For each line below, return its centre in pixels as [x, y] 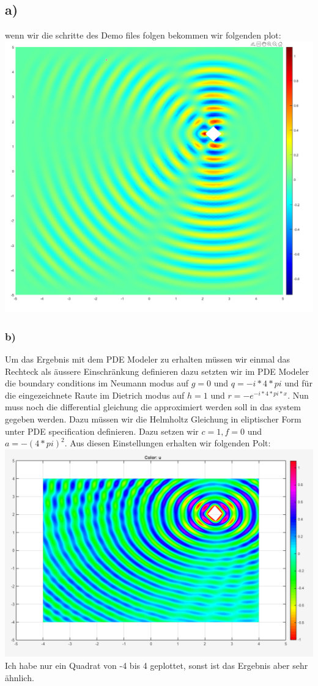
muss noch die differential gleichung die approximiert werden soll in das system [153, 407]
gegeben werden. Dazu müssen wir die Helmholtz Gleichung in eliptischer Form [153, 419]
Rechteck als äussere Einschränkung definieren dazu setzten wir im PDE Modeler [157, 371]
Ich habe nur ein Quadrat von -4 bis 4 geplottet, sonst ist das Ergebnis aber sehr [157, 666]
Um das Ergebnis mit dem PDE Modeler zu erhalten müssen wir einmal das [148, 359]
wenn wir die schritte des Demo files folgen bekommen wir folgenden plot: [143, 35]
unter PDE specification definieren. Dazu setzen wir [102, 431]
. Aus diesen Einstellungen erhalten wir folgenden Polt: [168, 443]
